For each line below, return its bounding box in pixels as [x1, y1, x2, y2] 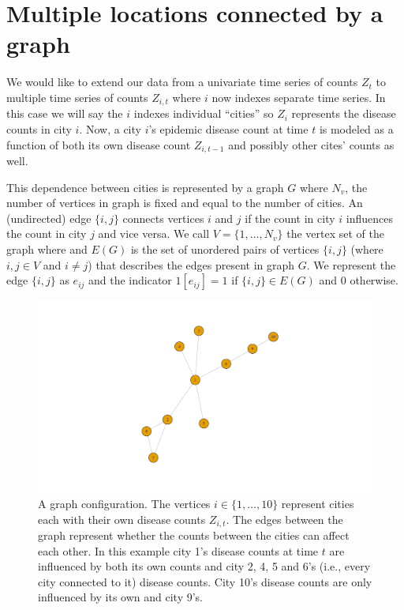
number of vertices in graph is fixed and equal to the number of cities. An [6, 194, 363, 211]
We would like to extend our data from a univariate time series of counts [6, 73, 358, 90]
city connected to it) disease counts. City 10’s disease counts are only [38, 573, 372, 589]
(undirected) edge [6, 209, 92, 226]
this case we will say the [6, 105, 123, 122]
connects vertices [122, 209, 204, 226]
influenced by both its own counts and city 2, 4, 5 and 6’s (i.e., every [38, 558, 371, 574]
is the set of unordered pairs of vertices [130, 240, 320, 257]
